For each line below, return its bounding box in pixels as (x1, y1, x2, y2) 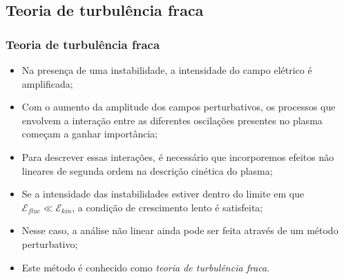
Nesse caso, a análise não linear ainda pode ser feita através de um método (21, 223, 338, 238)
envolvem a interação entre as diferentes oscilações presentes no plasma (21, 113, 323, 127)
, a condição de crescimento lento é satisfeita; (72, 200, 263, 214)
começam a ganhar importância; (21, 126, 158, 141)
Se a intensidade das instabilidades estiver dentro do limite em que (21, 186, 305, 201)
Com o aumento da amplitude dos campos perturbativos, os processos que (21, 99, 336, 114)
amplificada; (21, 76, 73, 90)
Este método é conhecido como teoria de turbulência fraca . (21, 260, 270, 274)
